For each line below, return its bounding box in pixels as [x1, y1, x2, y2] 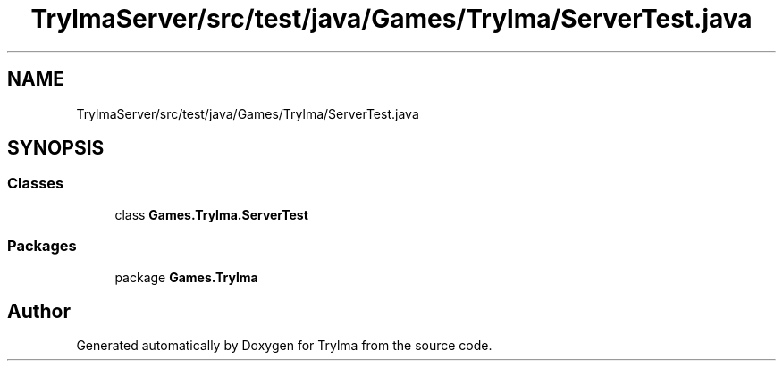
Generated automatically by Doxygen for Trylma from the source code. [76, 338, 493, 354]
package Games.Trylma [114, 269, 258, 285]
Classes [7, 174, 64, 193]
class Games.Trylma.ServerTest [114, 206, 308, 222]
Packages [7, 237, 77, 255]
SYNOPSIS [7, 137, 105, 160]
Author [7, 299, 71, 322]
